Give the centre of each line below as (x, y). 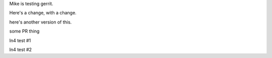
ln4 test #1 (20, 40)
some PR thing (24, 31)
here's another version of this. (41, 22)
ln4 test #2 (21, 49)
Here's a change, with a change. (43, 13)
